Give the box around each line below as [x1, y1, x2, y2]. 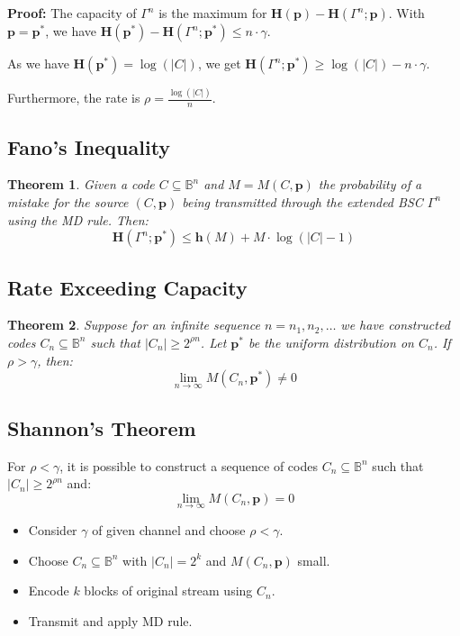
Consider [28, 520, 77, 539]
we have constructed [340, 315, 450, 334]
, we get [197, 54, 241, 72]
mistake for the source [7, 192, 129, 211]
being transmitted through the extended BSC [182, 192, 423, 211]
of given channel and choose [92, 520, 246, 539]
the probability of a [318, 175, 422, 194]
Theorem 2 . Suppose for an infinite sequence [7, 315, 260, 334]
